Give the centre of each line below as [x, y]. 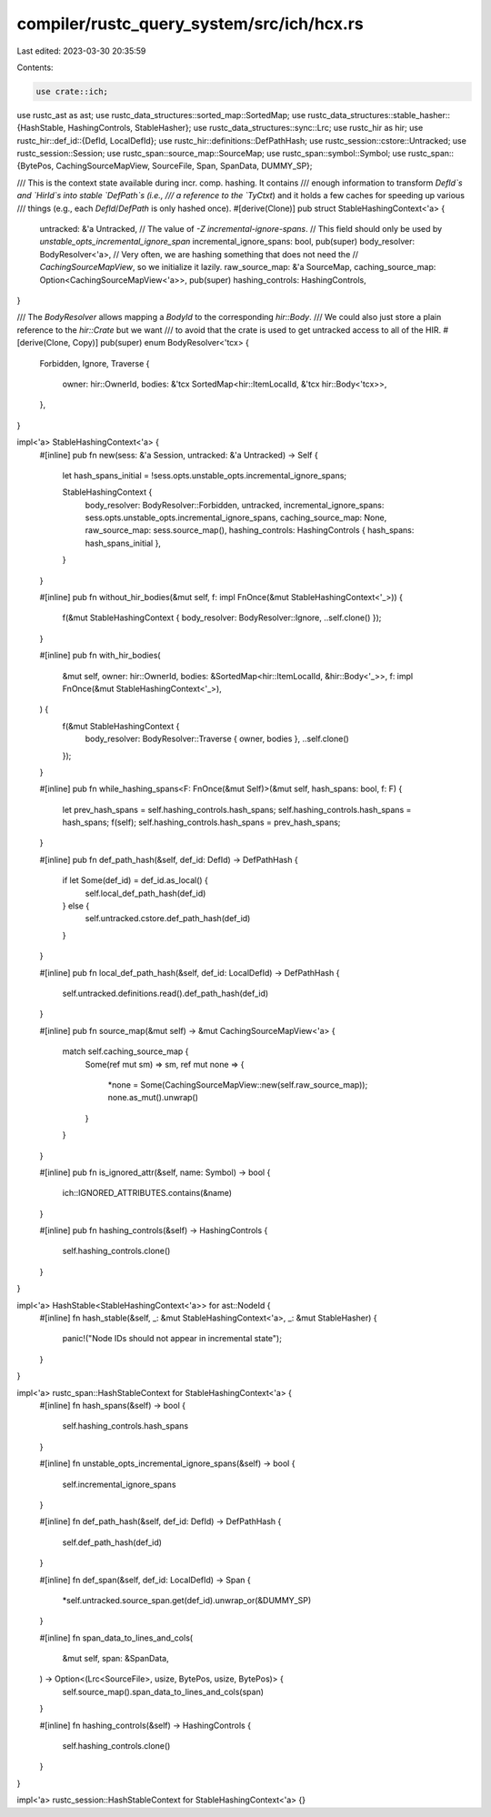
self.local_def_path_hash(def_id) [145, 893]
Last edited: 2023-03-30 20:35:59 [81, 51]
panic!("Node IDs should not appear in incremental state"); [172, 1339]
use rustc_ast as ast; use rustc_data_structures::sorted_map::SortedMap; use [161, 115]
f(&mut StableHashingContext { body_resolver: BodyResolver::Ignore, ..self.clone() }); [222, 617]
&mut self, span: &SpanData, [115, 1659]
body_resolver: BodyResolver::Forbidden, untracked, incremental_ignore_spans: [235, 505]
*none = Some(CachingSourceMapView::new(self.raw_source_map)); [238, 1084]
